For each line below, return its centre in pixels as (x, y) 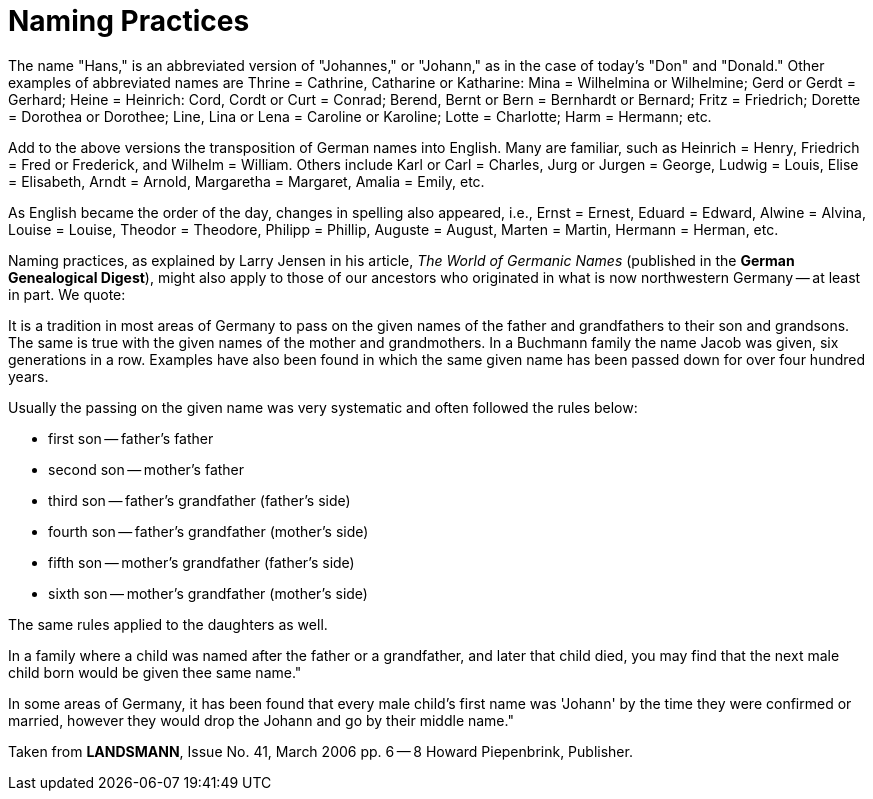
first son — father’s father (131, 438)
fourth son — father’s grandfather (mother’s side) (208, 531)
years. (28, 376)
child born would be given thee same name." (155, 672)
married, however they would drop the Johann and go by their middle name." (261, 720)
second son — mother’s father (146, 469)
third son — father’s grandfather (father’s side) (199, 500)
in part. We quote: (67, 294)
